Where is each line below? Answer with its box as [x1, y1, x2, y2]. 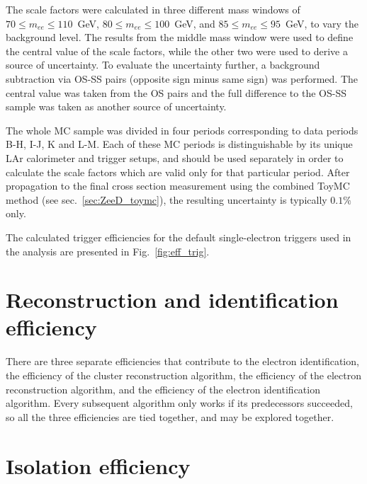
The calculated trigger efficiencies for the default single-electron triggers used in [6, 229, 351, 244]
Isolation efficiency [6, 451, 191, 480]
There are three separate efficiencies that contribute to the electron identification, [6, 354, 359, 369]
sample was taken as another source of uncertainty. [6, 99, 227, 114]
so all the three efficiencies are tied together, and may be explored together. [6, 409, 334, 424]
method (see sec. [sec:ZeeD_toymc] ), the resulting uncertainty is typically [6, 192, 327, 207]
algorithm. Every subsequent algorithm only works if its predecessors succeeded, [6, 396, 353, 410]
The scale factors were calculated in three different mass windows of [6, 2, 300, 16]
